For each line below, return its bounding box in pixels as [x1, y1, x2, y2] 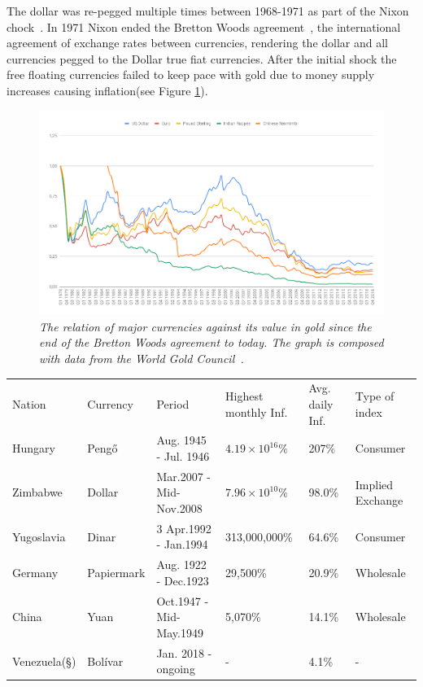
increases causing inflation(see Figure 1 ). [7, 81, 208, 98]
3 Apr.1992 [156, 519, 211, 536]
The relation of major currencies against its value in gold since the [39, 317, 372, 335]
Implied [355, 475, 394, 492]
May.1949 [156, 624, 203, 641]
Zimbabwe [12, 484, 63, 501]
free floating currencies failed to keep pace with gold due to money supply [7, 66, 375, 83]
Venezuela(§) [12, 652, 76, 669]
